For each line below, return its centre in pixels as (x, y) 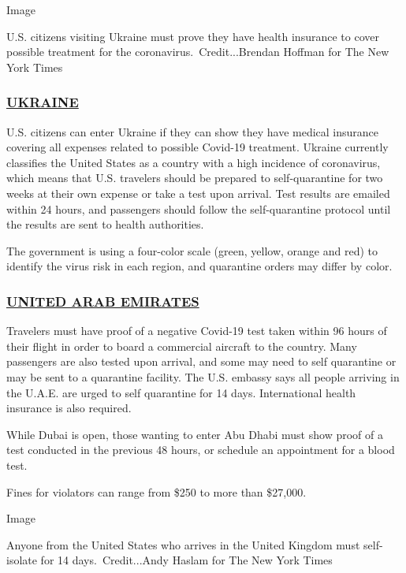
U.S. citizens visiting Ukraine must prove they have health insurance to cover (193, 36)
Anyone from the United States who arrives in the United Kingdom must (183, 544)
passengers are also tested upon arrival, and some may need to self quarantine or (201, 361)
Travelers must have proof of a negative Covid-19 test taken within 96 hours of (197, 331)
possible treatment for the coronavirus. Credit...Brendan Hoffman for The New (198, 52)
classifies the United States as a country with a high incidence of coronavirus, (194, 162)
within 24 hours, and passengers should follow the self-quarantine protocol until (199, 208)
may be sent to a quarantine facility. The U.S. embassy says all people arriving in (203, 376)
